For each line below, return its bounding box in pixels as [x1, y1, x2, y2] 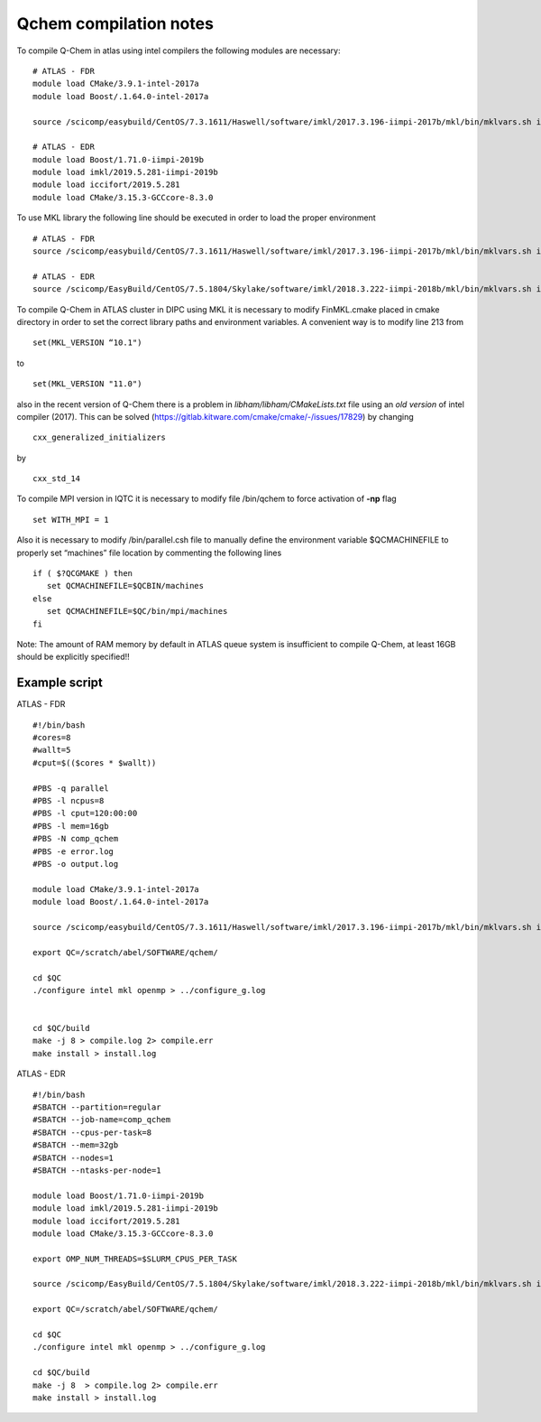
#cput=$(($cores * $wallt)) [32, 757, 157, 767]
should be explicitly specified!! [16, 651, 130, 663]
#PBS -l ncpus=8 [32, 795, 105, 806]
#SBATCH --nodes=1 [32, 1152, 115, 1163]
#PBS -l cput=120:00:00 [32, 808, 138, 819]
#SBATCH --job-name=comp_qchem [32, 1115, 171, 1125]
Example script [16, 675, 104, 691]
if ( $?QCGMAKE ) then [32, 569, 133, 579]
